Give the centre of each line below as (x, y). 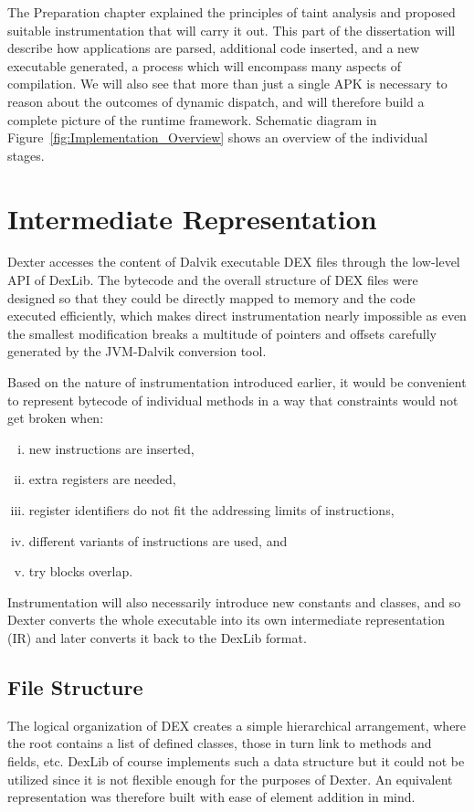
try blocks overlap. (81, 571)
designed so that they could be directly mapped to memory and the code (211, 297)
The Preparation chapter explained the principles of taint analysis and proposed (232, 12)
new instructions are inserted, (111, 448)
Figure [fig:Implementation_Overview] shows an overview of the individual (218, 137)
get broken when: (56, 418)
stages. (26, 155)
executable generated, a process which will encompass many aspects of (204, 65)
